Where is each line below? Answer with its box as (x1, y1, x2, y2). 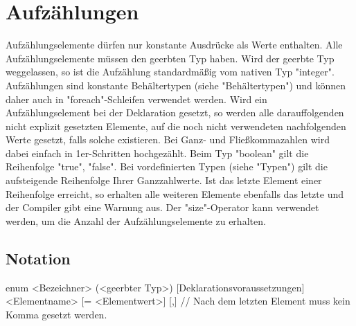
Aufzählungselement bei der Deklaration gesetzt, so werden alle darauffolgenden (6, 105, 344, 120)
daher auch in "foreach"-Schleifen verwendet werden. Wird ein (6, 91, 267, 106)
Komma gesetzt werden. (6, 307, 107, 321)
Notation (6, 247, 71, 269)
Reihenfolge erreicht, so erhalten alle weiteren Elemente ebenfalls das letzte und (6, 186, 344, 201)
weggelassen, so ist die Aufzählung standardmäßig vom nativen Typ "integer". (6, 64, 335, 79)
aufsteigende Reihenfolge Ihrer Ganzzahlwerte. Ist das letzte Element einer (6, 173, 322, 188)
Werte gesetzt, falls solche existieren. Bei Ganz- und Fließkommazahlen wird (6, 132, 330, 147)
